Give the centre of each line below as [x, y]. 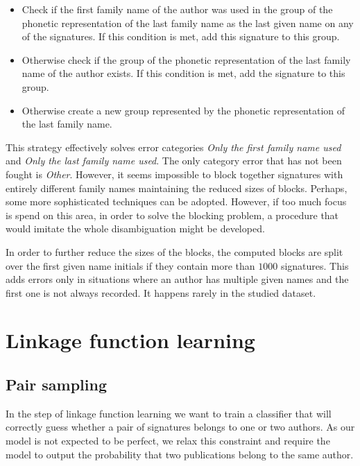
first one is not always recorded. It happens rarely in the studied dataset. [161, 292]
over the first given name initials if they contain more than [130, 265]
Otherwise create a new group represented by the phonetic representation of [183, 110]
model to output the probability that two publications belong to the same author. [180, 454]
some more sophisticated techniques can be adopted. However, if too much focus [176, 201]
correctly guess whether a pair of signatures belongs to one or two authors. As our [180, 427]
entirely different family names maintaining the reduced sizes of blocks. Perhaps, [177, 188]
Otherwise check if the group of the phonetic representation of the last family [186, 59]
